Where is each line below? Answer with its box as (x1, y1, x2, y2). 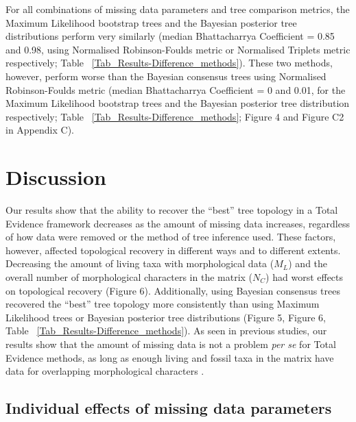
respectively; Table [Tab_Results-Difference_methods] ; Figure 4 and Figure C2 (5, 109, 344, 123)
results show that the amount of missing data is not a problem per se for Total (5, 337, 336, 351)
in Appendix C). (5, 123, 74, 137)
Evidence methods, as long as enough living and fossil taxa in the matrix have (5, 350, 334, 364)
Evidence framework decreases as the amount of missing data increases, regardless (5, 216, 350, 230)
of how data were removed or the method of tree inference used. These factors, (5, 229, 336, 244)
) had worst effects (265, 270, 344, 284)
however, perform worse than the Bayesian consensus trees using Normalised (5, 69, 327, 83)
